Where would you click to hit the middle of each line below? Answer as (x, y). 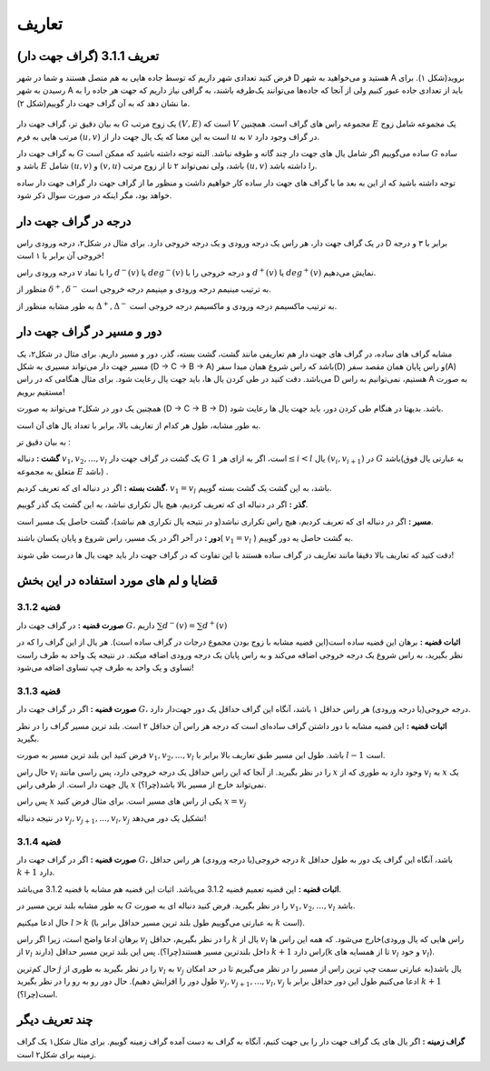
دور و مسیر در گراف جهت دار (89, 332)
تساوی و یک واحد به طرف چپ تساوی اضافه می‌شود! (105, 667)
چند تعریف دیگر (55, 1020)
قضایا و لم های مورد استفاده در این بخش (117, 581)
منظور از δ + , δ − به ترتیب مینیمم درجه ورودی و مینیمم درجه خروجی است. (144, 289)
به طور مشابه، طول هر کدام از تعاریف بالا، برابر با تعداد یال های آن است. (139, 425)
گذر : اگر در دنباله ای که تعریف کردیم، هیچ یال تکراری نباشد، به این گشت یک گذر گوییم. (162, 505)
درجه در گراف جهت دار (74, 221)
